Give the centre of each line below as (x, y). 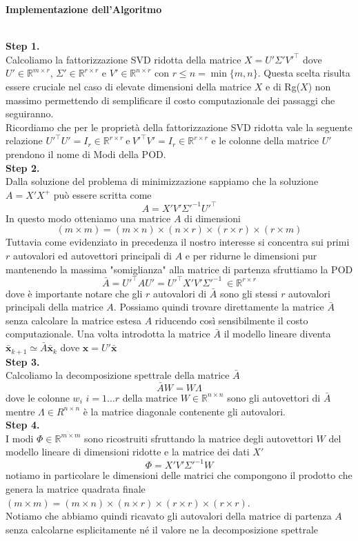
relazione (24, 140)
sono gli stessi (249, 293)
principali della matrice (54, 307)
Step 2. (23, 167)
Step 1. (23, 46)
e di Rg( (283, 86)
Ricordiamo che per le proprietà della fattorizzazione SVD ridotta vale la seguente (179, 127)
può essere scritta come (102, 194)
